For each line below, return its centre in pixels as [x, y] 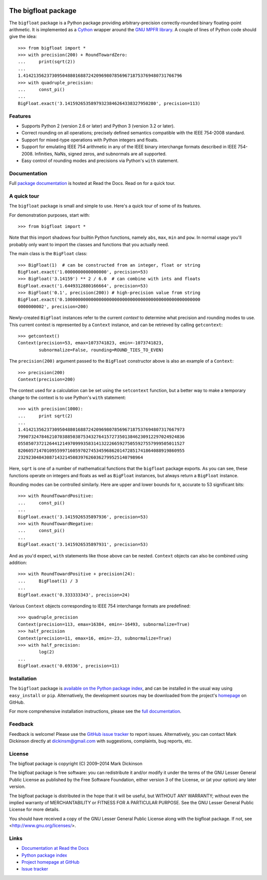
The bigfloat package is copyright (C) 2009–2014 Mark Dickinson [76, 764]
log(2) [47, 652]
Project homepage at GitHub [50, 862]
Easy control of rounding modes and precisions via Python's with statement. [100, 161]
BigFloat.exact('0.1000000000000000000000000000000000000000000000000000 [109, 300]
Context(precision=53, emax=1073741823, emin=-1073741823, [91, 343]
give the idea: [23, 37]
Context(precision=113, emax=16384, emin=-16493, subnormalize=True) [104, 624]
